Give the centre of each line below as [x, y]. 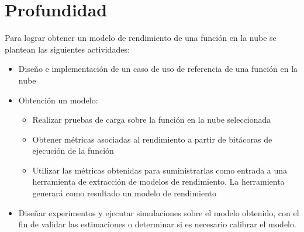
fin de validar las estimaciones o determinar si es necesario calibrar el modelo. [157, 224]
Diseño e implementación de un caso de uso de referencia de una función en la [158, 69]
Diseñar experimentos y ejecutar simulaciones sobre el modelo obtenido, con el [159, 212]
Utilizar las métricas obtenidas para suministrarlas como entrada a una [160, 170]
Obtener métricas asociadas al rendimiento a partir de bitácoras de [152, 139]
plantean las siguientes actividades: [67, 49]
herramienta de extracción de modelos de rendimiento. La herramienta [158, 181]
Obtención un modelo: [58, 100]
